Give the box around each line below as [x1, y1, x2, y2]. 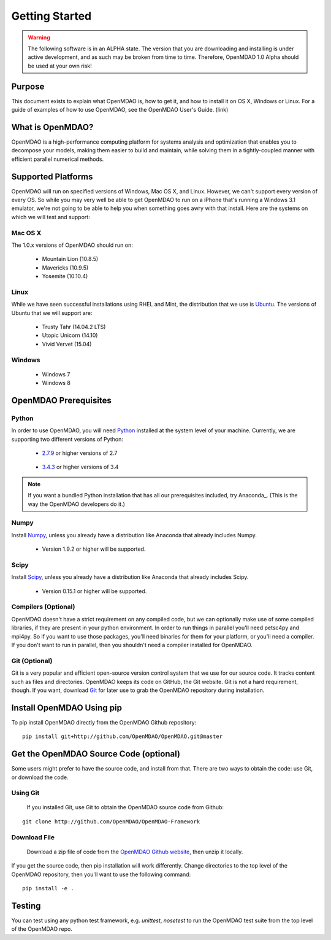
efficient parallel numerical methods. [11, 155, 104, 163]
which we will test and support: [11, 213, 90, 220]
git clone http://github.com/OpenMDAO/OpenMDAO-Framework [22, 818, 200, 825]
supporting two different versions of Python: [11, 435, 124, 443]
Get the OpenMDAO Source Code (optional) [11, 749, 181, 759]
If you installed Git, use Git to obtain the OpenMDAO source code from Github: [26, 804, 224, 811]
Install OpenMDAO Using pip [11, 702, 123, 713]
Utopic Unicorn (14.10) [42, 332, 98, 339]
